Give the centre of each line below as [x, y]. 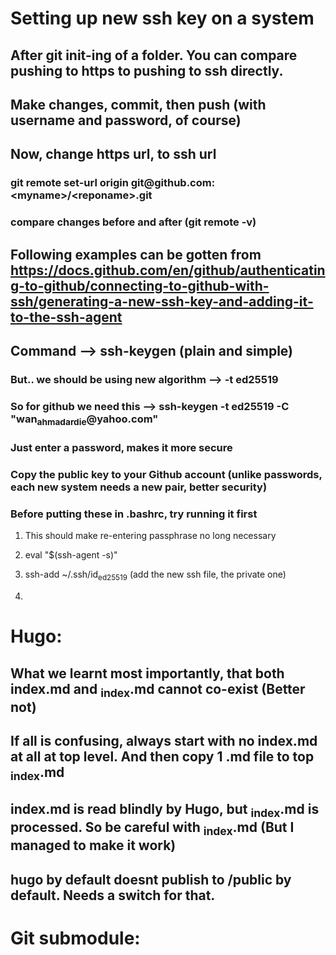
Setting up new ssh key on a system [162, 18]
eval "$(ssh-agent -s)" [71, 555]
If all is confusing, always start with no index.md [164, 741]
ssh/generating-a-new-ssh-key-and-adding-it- [162, 301]
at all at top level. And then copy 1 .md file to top [162, 757]
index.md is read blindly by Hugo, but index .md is [165, 810]
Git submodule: [75, 938]
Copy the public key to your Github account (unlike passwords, [166, 474]
